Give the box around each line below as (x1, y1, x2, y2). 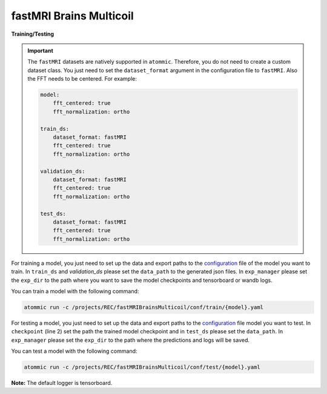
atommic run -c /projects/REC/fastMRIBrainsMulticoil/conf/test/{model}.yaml (24, 364, 260, 371)
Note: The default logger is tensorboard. (11, 379, 113, 386)
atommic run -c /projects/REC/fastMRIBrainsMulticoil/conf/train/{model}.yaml (24, 304, 263, 310)
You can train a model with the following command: (11, 287, 139, 295)
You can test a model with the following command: (11, 347, 137, 355)
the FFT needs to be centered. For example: (27, 75, 137, 82)
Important (27, 47, 54, 54)
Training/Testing (11, 30, 54, 38)
